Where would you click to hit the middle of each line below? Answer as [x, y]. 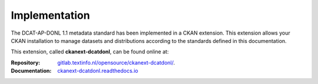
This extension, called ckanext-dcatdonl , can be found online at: [90, 52]
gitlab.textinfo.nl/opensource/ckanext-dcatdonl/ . [116, 62]
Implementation [51, 15]
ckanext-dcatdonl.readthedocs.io [98, 71]
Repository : [26, 62]
